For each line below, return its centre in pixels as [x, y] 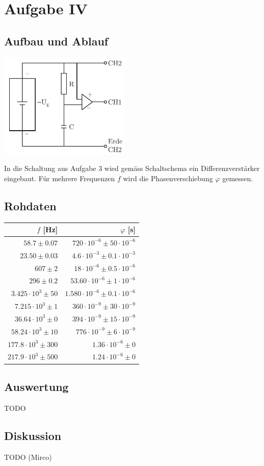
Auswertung [36, 386]
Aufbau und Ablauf [56, 41]
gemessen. [238, 178]
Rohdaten [30, 205]
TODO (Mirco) [28, 457]
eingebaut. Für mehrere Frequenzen [60, 178]
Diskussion [33, 435]
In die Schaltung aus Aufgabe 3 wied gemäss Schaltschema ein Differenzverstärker [132, 168]
